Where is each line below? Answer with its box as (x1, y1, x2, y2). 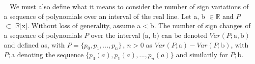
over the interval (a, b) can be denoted (91, 30, 207, 40)
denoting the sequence (17, 49, 84, 60)
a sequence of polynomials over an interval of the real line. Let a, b (4, 11, 205, 21)
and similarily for (176, 49, 228, 60)
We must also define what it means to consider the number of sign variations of (9, 1, 249, 12)
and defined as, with (4, 39, 65, 49)
